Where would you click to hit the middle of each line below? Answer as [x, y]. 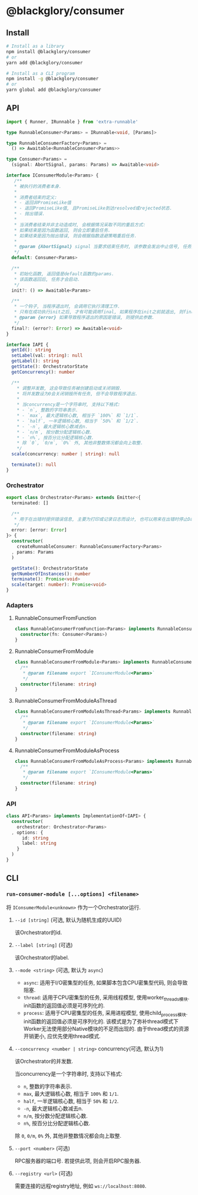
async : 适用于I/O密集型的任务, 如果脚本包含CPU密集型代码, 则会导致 [105, 982]
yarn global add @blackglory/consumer [54, 90]
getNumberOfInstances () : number [51, 574]
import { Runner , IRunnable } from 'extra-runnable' [72, 122]
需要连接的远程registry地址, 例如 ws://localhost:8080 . [80, 1186]
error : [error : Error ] [39, 530]
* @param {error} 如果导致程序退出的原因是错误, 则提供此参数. [84, 318]
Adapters [20, 605]
